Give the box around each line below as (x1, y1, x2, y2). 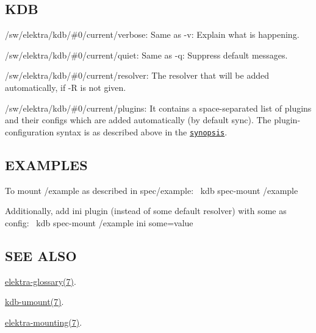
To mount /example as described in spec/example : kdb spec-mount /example (5, 184, 298, 196)
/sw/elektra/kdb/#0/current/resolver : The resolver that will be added (5, 69, 269, 82)
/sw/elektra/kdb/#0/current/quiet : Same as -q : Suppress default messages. (5, 48, 288, 61)
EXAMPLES (5, 155, 88, 174)
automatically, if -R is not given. (5, 81, 126, 93)
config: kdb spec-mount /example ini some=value (5, 216, 193, 229)
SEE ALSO (5, 246, 77, 265)
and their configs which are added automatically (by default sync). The (5, 113, 271, 126)
